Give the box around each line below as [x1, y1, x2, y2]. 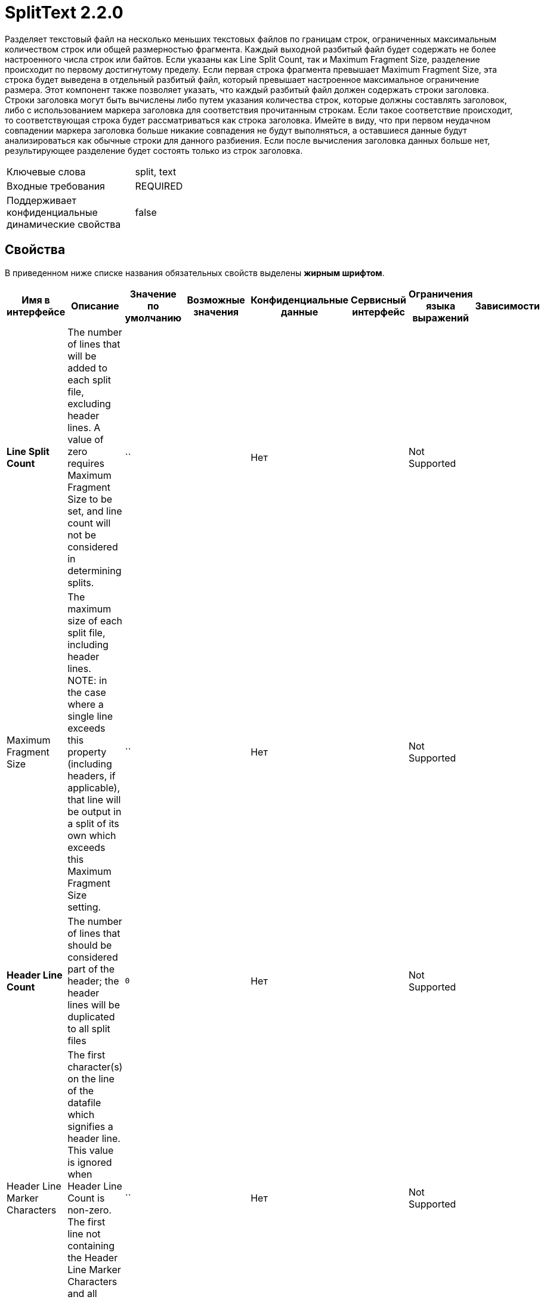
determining [67, 564, 122, 577]
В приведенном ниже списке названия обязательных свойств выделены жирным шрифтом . [5, 267, 385, 278]
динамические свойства [7, 218, 121, 230]
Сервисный [351, 293, 406, 306]
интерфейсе [7, 305, 66, 318]
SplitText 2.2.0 [5, 2, 123, 23]
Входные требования [7, 179, 105, 192]
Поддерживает [7, 194, 76, 206]
